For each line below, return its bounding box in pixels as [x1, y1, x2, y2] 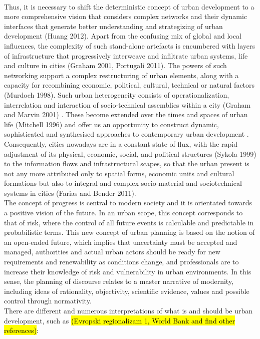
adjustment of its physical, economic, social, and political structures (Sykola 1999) [4, 148, 256, 159]
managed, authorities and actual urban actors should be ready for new [4, 246, 220, 257]
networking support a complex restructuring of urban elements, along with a [4, 70, 239, 80]
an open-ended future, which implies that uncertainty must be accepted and [4, 236, 237, 247]
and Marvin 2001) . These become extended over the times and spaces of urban [4, 109, 248, 120]
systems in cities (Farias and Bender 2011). [4, 187, 136, 198]
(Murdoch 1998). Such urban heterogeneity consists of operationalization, [4, 89, 229, 100]
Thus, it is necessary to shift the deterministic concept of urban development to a [4, 1, 254, 12]
